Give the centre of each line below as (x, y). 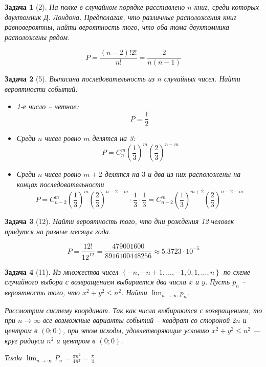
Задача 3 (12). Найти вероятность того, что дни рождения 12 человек (119, 221)
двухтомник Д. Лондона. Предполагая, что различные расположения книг (121, 17)
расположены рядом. (37, 37)
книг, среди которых (227, 7)
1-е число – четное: (48, 106)
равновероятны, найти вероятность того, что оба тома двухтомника (117, 27)
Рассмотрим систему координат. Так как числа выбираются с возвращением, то (134, 310)
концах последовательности (60, 184)
